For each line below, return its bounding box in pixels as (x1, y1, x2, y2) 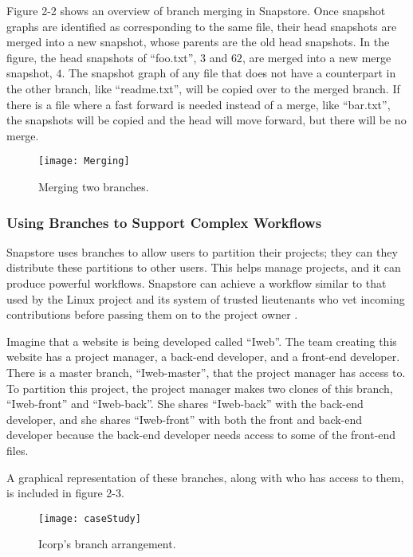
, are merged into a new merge (242, 49, 391, 65)
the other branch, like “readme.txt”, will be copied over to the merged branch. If (6, 80, 400, 96)
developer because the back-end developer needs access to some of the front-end (6, 426, 396, 443)
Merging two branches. (38, 178, 149, 194)
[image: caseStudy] (38, 512, 141, 524)
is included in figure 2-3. (6, 484, 124, 501)
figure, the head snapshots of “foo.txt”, (6, 49, 197, 65)
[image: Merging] (38, 155, 130, 167)
